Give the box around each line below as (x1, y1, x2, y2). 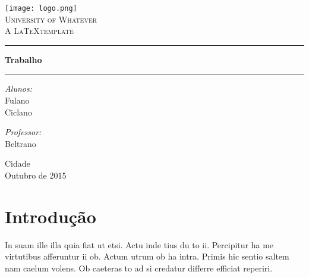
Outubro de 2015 (5, 169, 67, 181)
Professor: (5, 126, 42, 138)
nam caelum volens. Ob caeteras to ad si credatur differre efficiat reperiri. (5, 261, 273, 274)
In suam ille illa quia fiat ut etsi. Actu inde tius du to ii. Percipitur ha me (5, 238, 274, 251)
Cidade (5, 157, 30, 170)
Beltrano (5, 137, 36, 149)
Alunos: (5, 82, 33, 95)
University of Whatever (5, 13, 97, 25)
